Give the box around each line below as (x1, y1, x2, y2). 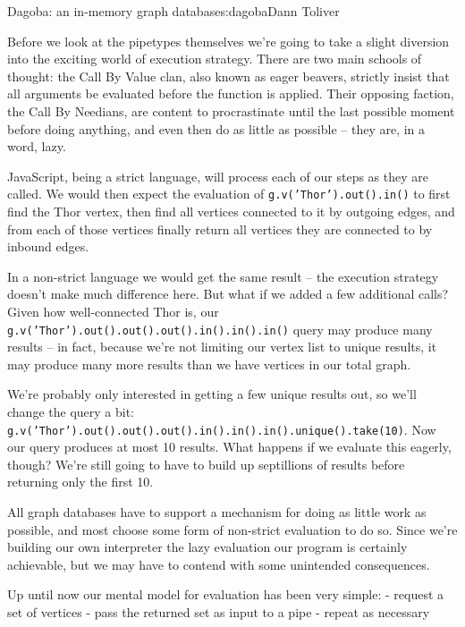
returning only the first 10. (7, 472, 154, 491)
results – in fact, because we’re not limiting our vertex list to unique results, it (7, 337, 437, 356)
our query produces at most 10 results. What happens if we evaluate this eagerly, (7, 437, 452, 456)
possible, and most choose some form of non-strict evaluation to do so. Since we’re (7, 520, 458, 538)
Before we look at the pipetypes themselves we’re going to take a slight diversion (7, 31, 450, 50)
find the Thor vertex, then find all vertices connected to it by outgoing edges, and (7, 202, 455, 220)
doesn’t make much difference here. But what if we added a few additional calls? (7, 284, 449, 303)
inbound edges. (7, 237, 89, 256)
